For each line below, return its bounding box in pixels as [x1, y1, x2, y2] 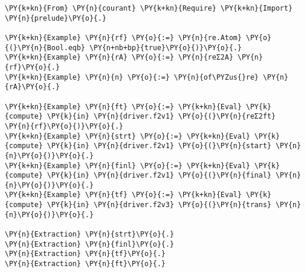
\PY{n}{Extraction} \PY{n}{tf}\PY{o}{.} [5, 250, 166, 258]
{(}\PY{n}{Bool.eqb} [5, 43, 86, 52]
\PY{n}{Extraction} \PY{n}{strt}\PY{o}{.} [5, 230, 174, 239]
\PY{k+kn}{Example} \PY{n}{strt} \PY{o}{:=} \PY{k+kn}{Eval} [5, 132, 251, 140]
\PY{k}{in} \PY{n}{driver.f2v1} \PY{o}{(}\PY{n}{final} [47, 171, 272, 180]
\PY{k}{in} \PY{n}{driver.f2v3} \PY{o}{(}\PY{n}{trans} [47, 201, 272, 209]
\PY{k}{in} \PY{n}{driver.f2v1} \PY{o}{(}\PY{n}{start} [47, 142, 272, 150]
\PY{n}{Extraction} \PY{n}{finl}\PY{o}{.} [5, 240, 174, 248]
